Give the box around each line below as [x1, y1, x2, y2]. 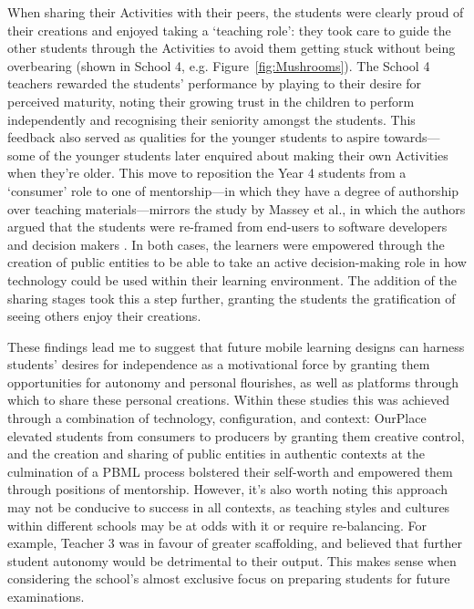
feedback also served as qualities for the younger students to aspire [7, 128, 380, 147]
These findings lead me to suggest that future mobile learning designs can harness [7, 336, 465, 356]
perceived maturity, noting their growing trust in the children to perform [7, 91, 415, 110]
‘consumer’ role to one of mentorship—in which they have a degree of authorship [7, 181, 459, 200]
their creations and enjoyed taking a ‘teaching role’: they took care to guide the [7, 20, 451, 39]
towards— [383, 128, 440, 147]
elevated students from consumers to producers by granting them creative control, [7, 426, 465, 445]
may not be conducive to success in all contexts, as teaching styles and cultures [7, 498, 450, 517]
